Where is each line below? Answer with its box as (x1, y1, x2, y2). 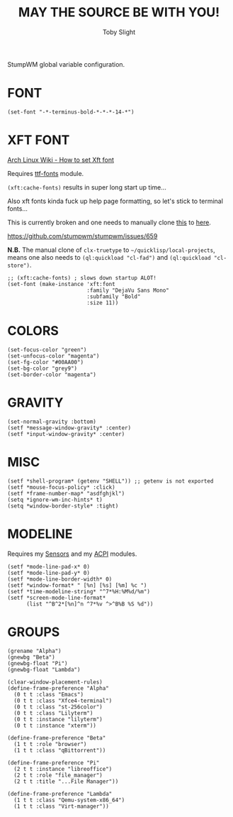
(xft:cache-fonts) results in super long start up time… (7, 182, 166, 192)
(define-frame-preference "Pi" (7, 759, 100, 767)
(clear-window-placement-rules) (7, 679, 103, 686)
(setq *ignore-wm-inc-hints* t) (7, 496, 103, 503)
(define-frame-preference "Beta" (7, 734, 106, 742)
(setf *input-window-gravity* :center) (7, 430, 125, 437)
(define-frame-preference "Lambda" (7, 790, 113, 797)
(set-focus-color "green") (7, 346, 87, 353)
